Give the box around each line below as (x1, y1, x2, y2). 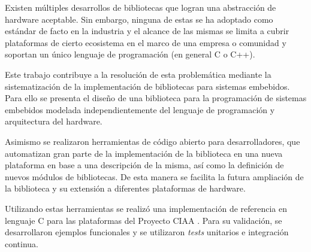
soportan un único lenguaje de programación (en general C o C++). (5, 48, 255, 60)
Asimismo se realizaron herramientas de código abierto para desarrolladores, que (5, 135, 300, 147)
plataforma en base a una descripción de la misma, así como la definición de (5, 159, 284, 171)
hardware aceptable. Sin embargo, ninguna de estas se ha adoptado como (5, 13, 273, 25)
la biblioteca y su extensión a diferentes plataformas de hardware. (5, 182, 246, 195)
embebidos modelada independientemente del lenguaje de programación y (5, 103, 275, 116)
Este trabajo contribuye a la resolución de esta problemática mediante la (5, 68, 271, 80)
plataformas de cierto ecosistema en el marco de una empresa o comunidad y (5, 36, 286, 48)
